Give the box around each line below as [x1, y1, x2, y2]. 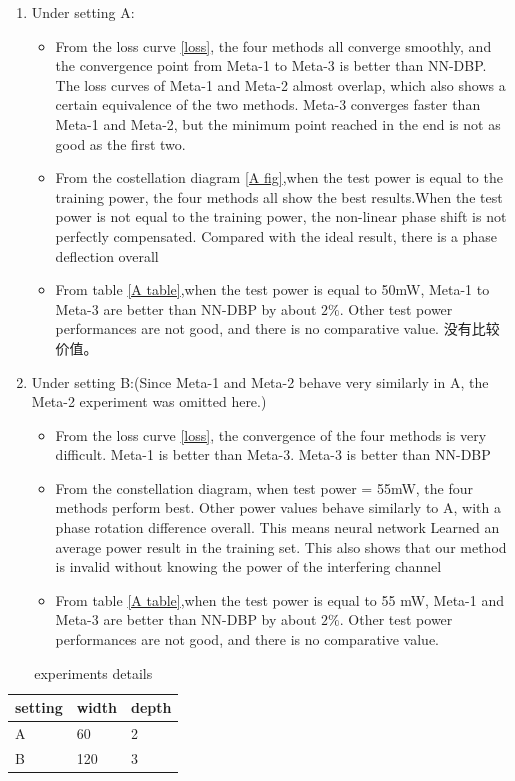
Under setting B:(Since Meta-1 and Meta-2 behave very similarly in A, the [31, 371, 489, 392]
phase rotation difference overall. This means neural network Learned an [55, 517, 500, 538]
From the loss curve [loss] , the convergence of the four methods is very [55, 424, 487, 445]
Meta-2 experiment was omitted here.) [31, 391, 267, 412]
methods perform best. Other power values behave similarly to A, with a [55, 497, 501, 518]
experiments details [34, 662, 153, 683]
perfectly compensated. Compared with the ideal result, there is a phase [55, 225, 498, 246]
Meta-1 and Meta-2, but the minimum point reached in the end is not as [55, 113, 501, 134]
